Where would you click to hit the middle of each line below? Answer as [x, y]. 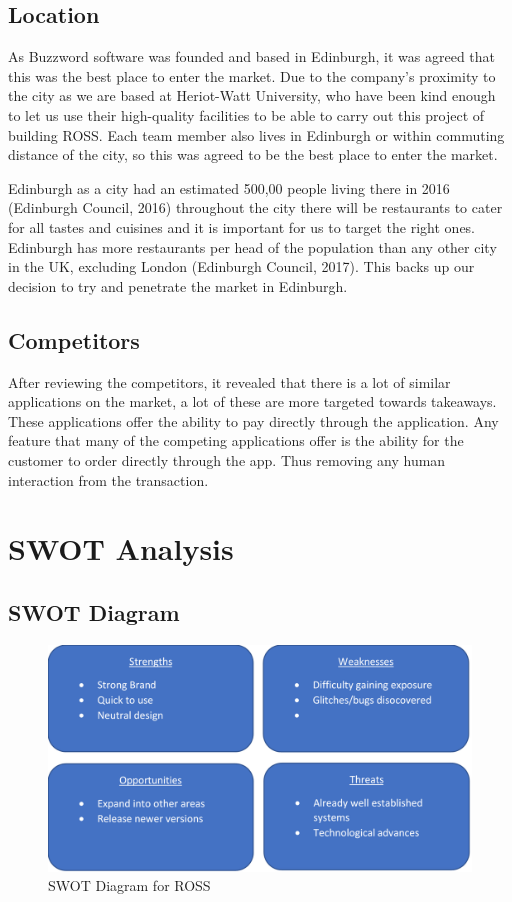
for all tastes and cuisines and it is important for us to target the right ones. [242, 226]
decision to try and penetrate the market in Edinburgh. [178, 285]
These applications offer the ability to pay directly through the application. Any [253, 420]
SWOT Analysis [121, 548]
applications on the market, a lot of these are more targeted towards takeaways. [252, 401]
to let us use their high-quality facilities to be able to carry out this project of [246, 114]
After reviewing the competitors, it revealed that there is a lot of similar [229, 381]
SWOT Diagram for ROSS [129, 885]
